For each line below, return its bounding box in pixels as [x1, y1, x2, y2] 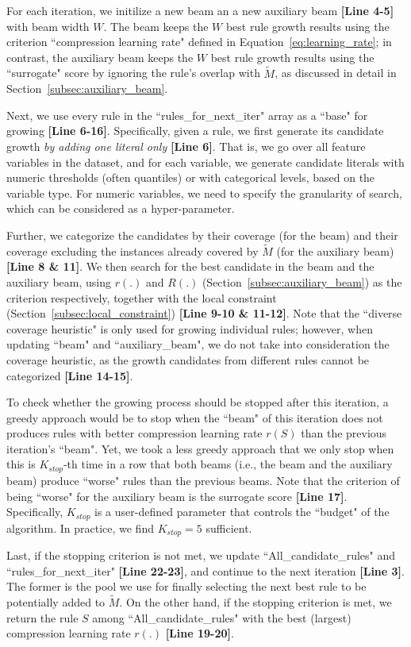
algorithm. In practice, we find [6, 519, 154, 536]
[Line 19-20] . [165, 625, 234, 641]
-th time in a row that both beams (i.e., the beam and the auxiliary [63, 456, 393, 472]
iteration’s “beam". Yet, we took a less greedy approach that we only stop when [6, 440, 394, 456]
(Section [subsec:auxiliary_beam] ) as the [202, 273, 402, 290]
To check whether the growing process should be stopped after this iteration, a [6, 394, 389, 410]
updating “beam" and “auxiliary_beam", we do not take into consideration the [6, 336, 390, 352]
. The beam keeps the [103, 17, 209, 34]
